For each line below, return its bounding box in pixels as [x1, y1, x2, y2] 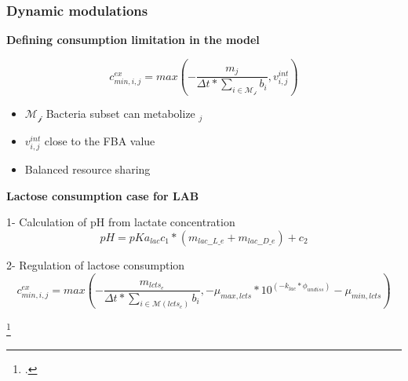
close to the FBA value [44, 132, 155, 148]
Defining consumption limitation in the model [6, 31, 260, 48]
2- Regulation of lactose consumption [6, 256, 185, 273]
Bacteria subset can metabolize [46, 105, 195, 122]
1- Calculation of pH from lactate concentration [6, 214, 235, 230]
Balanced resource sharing [24, 161, 151, 178]
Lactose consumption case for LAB [6, 187, 199, 203]
